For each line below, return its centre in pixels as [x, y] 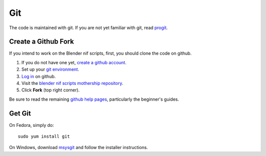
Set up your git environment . [50, 70]
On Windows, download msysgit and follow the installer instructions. [79, 148]
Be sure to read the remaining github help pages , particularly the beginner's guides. [94, 99]
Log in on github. [39, 76]
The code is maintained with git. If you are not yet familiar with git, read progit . [88, 28]
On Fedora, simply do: [32, 125]
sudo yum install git [44, 136]
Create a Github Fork [41, 42]
